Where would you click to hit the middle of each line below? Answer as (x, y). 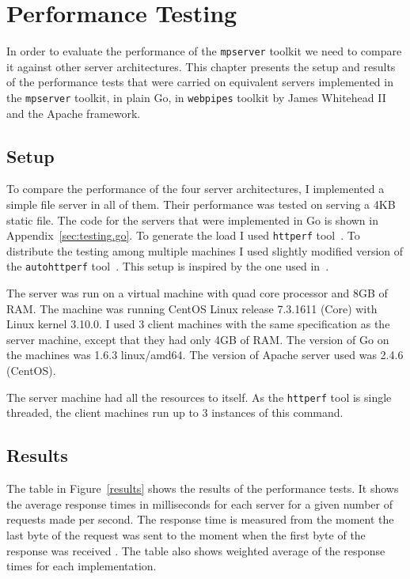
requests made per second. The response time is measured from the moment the (200, 519)
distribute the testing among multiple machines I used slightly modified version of (205, 250)
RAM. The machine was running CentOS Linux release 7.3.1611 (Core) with (192, 308)
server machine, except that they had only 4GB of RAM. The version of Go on (198, 339)
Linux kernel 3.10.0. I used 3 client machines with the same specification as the (198, 324)
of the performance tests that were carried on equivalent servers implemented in (200, 82)
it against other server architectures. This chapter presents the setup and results (201, 66)
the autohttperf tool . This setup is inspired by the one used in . (168, 266)
